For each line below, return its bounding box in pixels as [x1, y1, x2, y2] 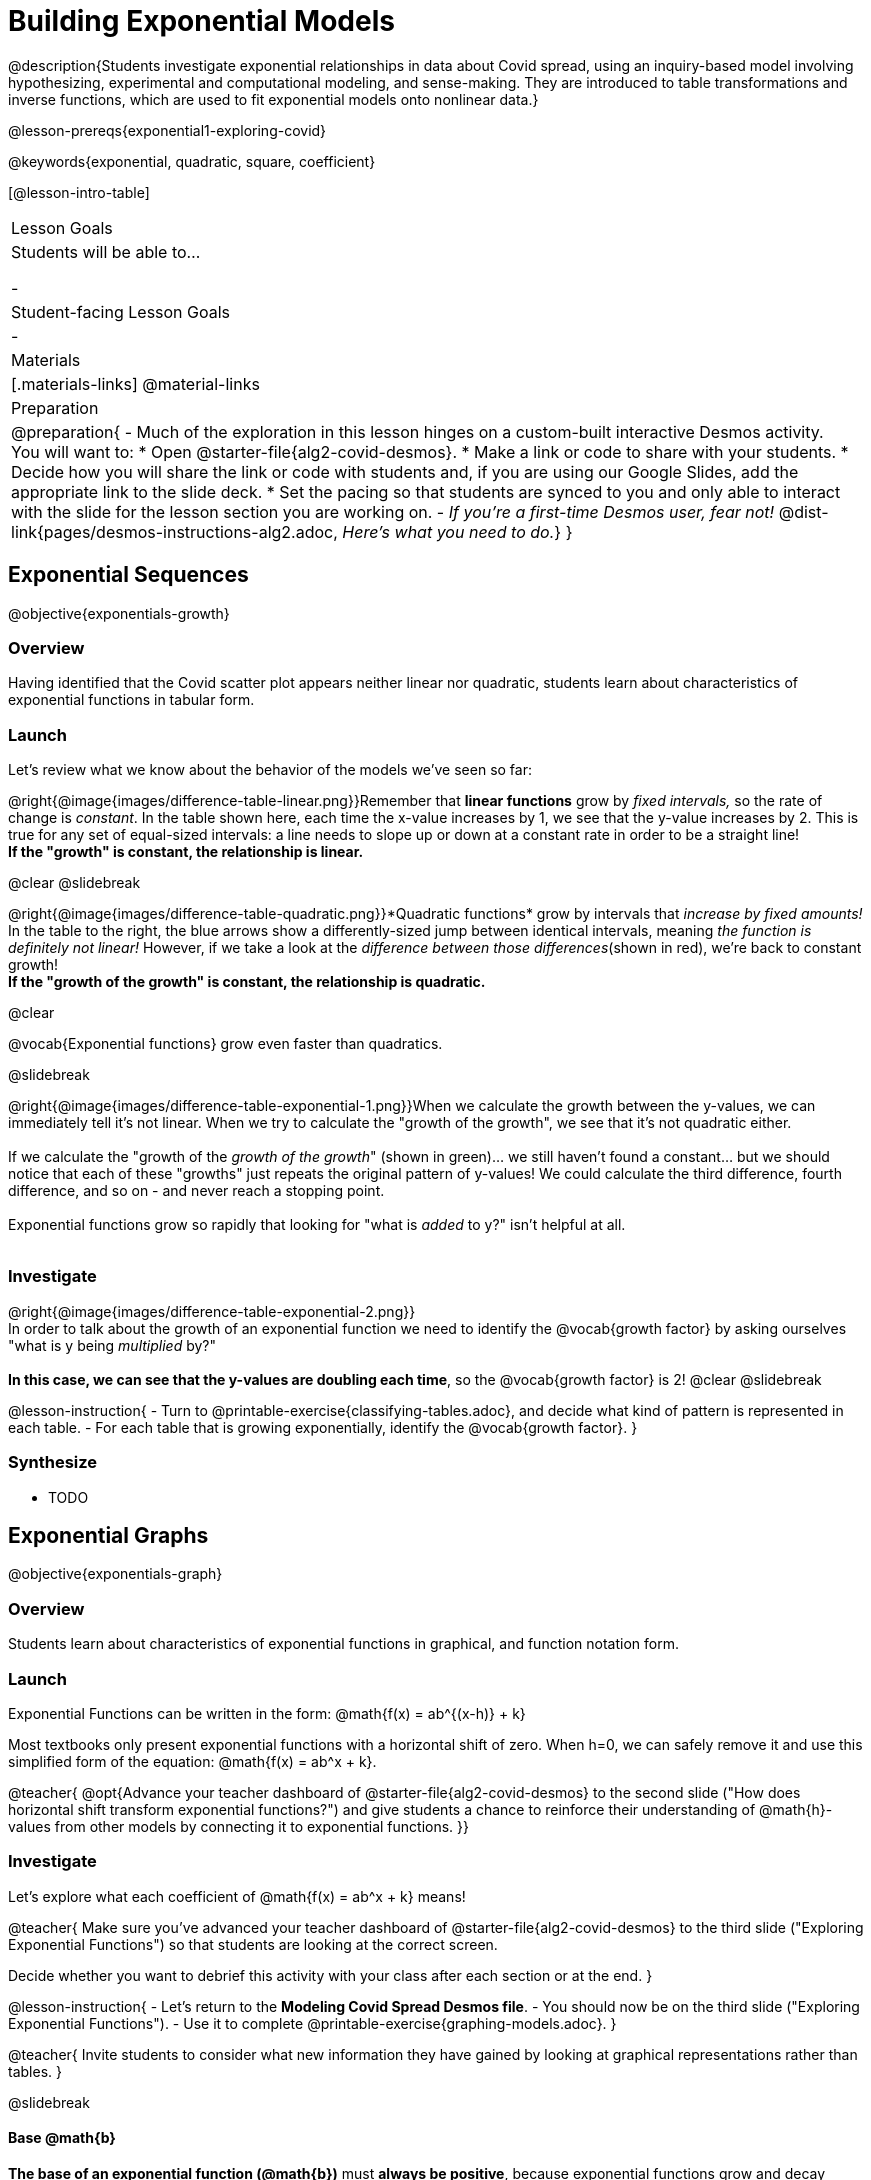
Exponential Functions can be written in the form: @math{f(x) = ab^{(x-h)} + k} [8, 1704, 526, 1722]
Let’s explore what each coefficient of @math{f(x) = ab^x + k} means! [8, 1887, 466, 1905]
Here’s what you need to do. [342, 521, 555, 542]
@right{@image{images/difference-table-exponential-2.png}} [8, 1302, 416, 1320]
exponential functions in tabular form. [8, 691, 255, 709]
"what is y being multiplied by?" [8, 1336, 217, 1354]
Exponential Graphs [8, 1523, 209, 1549]
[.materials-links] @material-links [11, 373, 260, 394]
